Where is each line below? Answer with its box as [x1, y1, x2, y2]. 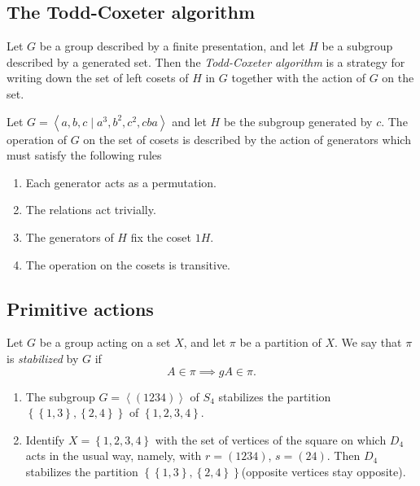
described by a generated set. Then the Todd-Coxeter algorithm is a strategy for [7, 53, 405, 70]
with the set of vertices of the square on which [155, 431, 387, 448]
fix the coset [130, 228, 191, 245]
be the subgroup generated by [223, 112, 373, 129]
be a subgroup [322, 37, 393, 55]
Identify [25, 431, 65, 448]
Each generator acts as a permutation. [25, 173, 217, 190]
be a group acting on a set [39, 334, 171, 351]
